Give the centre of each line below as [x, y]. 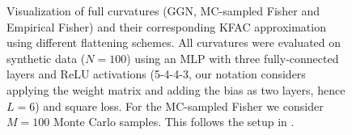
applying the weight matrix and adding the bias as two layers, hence [176, 89]
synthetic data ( [46, 58]
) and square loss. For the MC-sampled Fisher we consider [179, 105]
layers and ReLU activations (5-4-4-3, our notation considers [156, 74]
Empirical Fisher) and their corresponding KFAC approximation [166, 26]
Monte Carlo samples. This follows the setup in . [174, 122]
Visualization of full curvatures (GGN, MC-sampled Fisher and [163, 11]
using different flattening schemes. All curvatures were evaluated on [174, 42]
